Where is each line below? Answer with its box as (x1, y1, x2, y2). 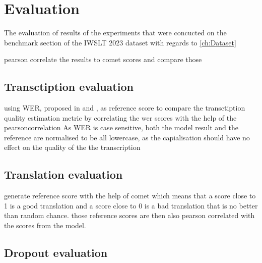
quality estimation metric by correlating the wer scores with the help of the (4, 112, 237, 123)
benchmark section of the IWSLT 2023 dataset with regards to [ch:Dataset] (4, 37, 236, 47)
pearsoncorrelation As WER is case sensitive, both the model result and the (4, 122, 239, 133)
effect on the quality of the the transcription (4, 142, 141, 152)
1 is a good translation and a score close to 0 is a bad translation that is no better (4, 200, 258, 211)
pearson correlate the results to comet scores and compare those (4, 54, 202, 65)
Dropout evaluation (4, 245, 108, 260)
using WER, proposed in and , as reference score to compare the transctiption (4, 102, 245, 113)
